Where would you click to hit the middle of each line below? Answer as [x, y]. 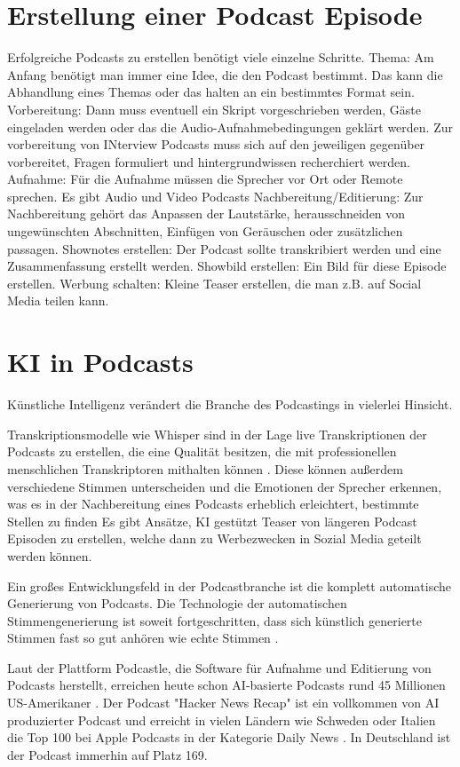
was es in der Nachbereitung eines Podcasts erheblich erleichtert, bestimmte [213, 504]
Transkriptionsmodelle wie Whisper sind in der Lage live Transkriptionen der [217, 434]
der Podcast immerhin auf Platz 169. [107, 754]
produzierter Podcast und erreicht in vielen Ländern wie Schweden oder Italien [222, 720]
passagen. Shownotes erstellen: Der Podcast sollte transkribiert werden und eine [224, 248]
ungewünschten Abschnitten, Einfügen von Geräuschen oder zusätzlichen [205, 231]
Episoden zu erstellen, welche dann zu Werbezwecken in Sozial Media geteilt [214, 538]
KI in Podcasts [100, 362]
